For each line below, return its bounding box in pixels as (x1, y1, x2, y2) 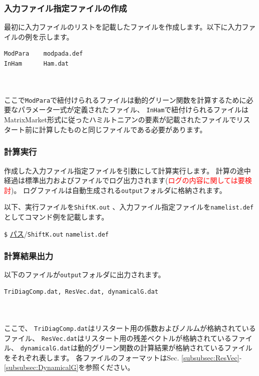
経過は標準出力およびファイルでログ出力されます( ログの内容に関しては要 (4, 175, 245, 185)
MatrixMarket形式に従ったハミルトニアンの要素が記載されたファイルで (4, 114, 236, 125)
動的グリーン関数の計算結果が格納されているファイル (77, 342, 252, 353)
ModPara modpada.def (4, 50, 83, 58)
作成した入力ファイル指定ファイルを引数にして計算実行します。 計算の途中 (4, 165, 251, 175)
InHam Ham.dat (4, 60, 69, 67)
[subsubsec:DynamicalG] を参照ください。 (4, 362, 135, 372)
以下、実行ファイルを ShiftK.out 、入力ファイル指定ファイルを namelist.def (4, 202, 254, 212)
